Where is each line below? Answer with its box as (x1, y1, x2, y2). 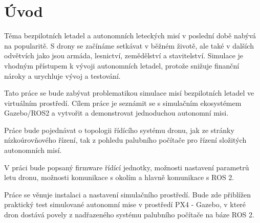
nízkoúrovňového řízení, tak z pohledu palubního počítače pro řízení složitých (4, 135, 247, 145)
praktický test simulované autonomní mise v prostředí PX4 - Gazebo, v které (4, 199, 246, 210)
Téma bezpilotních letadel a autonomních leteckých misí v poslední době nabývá (4, 30, 256, 41)
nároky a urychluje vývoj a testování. (4, 70, 121, 81)
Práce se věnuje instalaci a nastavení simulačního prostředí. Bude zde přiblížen (4, 189, 251, 199)
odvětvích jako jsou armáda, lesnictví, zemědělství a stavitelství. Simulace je (4, 50, 244, 61)
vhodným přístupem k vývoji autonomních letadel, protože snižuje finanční (4, 60, 240, 71)
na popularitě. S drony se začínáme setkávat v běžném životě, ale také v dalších (4, 40, 254, 51)
